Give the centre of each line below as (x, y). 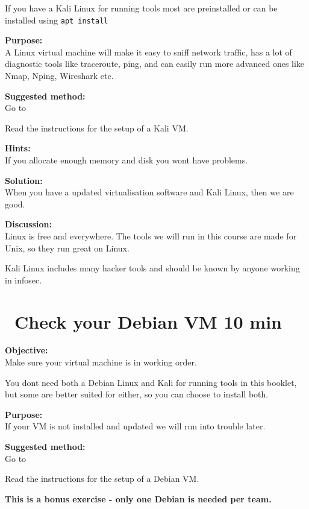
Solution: (24, 180)
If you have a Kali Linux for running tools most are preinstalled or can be (141, 8)
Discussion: (28, 224)
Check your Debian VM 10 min (148, 321)
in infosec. (23, 280)
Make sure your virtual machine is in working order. (101, 362)
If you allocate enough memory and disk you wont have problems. (126, 160)
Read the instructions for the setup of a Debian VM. (102, 479)
